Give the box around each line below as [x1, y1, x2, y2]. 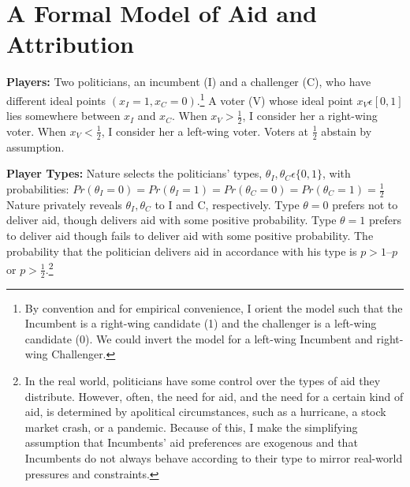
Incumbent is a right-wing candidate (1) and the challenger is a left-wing [24, 315, 377, 332]
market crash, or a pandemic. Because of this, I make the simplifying [24, 418, 358, 435]
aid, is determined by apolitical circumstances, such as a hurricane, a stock [24, 403, 386, 420]
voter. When [6, 122, 66, 139]
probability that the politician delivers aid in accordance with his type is [6, 242, 357, 259]
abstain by [321, 122, 372, 139]
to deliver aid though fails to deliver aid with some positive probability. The [6, 227, 374, 244]
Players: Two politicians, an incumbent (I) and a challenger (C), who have [6, 73, 371, 90]
